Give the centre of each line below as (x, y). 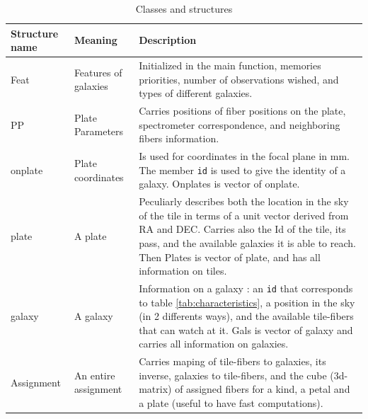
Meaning (96, 40)
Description (168, 40)
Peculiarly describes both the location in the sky (244, 201)
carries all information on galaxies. (214, 344)
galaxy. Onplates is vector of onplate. (219, 184)
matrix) (155, 389)
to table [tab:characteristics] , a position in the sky (247, 302)
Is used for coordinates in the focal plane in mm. (244, 156)
